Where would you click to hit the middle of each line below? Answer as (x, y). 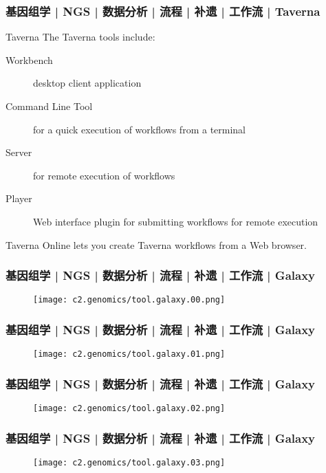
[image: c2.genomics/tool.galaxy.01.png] (129, 354)
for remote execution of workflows (104, 175)
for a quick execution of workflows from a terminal (140, 129)
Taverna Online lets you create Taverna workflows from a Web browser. (156, 244)
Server (19, 152)
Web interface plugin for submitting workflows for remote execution (176, 221)
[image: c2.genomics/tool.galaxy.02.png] (129, 409)
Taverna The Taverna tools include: (80, 37)
